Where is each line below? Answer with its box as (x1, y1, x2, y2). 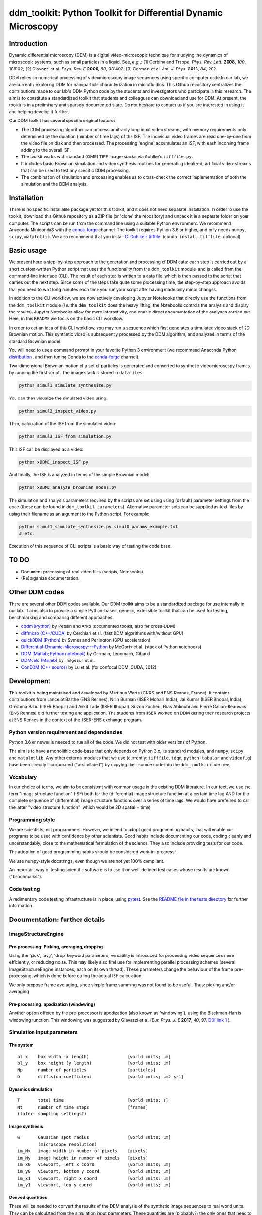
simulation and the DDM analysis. (21, 181, 88, 187)
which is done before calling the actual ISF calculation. (33, 973, 143, 979)
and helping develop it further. (9, 108, 70, 114)
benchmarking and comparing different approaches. (9, 615, 114, 621)
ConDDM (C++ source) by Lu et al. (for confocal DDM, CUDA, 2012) (21, 664, 157, 670)
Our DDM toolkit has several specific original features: (9, 118, 117, 123)
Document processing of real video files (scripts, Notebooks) (21, 569, 143, 574)
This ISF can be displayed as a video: (9, 446, 83, 452)
